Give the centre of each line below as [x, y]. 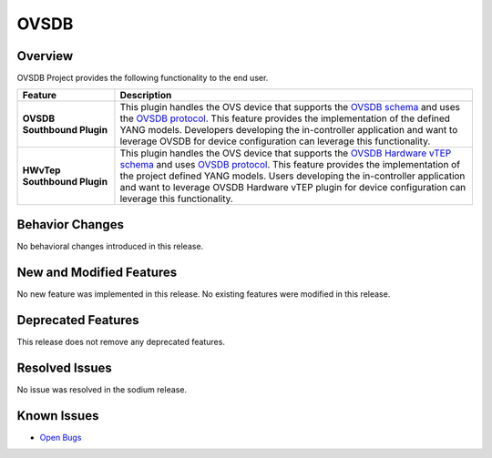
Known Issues [58, 416]
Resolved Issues [65, 367]
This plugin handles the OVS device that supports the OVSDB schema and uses [290, 107]
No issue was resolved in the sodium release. [102, 389]
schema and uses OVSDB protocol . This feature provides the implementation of [290, 165]
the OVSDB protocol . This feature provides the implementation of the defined [285, 118]
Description [146, 96]
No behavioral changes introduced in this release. [110, 246]
